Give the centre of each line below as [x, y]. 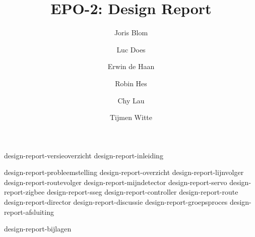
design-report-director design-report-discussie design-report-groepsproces [116, 202]
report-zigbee [24, 192]
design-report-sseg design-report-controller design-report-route [142, 192]
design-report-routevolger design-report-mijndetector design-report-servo [116, 182]
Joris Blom [131, 33]
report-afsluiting [29, 212]
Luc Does [131, 49]
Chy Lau [131, 100]
